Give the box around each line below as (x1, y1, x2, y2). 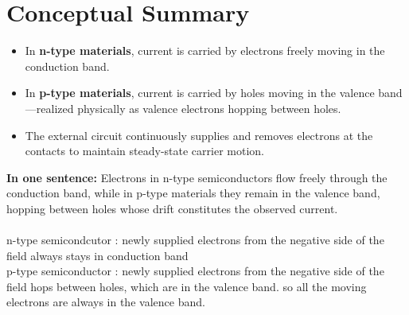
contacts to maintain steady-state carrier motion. (25, 142, 264, 159)
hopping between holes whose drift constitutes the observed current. (6, 200, 338, 216)
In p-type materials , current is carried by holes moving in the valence (25, 84, 375, 101)
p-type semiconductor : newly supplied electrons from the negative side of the (6, 262, 384, 279)
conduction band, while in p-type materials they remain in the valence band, (6, 185, 380, 201)
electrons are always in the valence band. (6, 294, 205, 310)
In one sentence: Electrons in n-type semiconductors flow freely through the (6, 169, 388, 185)
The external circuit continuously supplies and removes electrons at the (25, 126, 373, 143)
